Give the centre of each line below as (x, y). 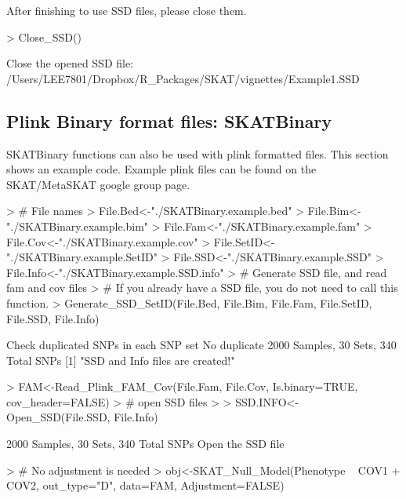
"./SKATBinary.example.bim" (78, 226)
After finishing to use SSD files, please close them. (127, 10)
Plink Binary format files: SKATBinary (169, 120)
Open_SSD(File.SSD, (58, 417)
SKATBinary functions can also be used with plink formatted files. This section (198, 153)
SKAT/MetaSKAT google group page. (98, 184)
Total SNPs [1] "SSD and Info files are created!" (121, 360)
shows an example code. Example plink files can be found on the (161, 169)
